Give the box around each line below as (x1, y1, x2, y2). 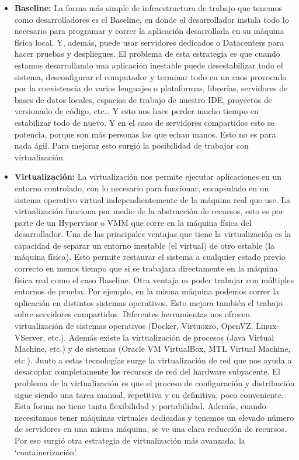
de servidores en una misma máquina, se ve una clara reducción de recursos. (14, 423, 287, 435)
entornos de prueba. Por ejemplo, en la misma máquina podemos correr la (14, 285, 280, 297)
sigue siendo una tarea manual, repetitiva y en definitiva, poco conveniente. (14, 388, 284, 400)
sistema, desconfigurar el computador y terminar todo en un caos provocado (14, 70, 287, 83)
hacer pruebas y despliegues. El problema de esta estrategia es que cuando (14, 47, 280, 60)
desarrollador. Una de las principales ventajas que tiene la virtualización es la (14, 228, 291, 240)
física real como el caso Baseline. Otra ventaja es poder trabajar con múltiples (14, 273, 294, 286)
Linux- (256, 320, 279, 332)
